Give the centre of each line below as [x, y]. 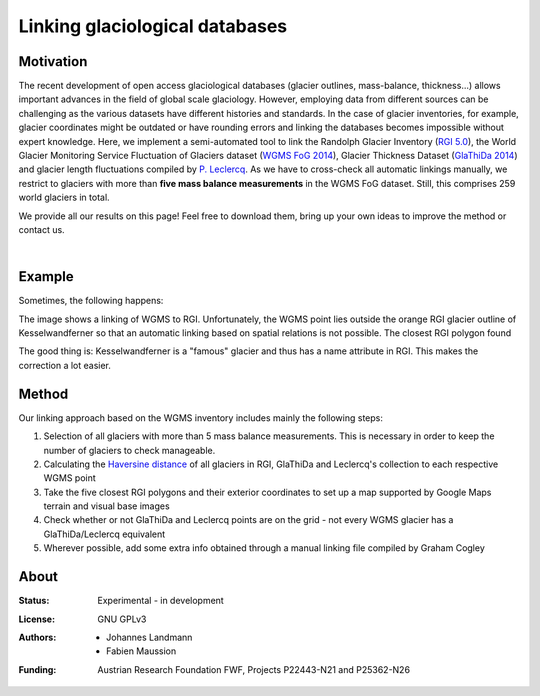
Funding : [37, 669]
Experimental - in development [160, 601]
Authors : [37, 637]
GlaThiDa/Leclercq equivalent [104, 534]
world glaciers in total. [64, 197]
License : [36, 619]
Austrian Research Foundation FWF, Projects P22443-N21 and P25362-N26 [253, 669]
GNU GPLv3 [122, 619]
